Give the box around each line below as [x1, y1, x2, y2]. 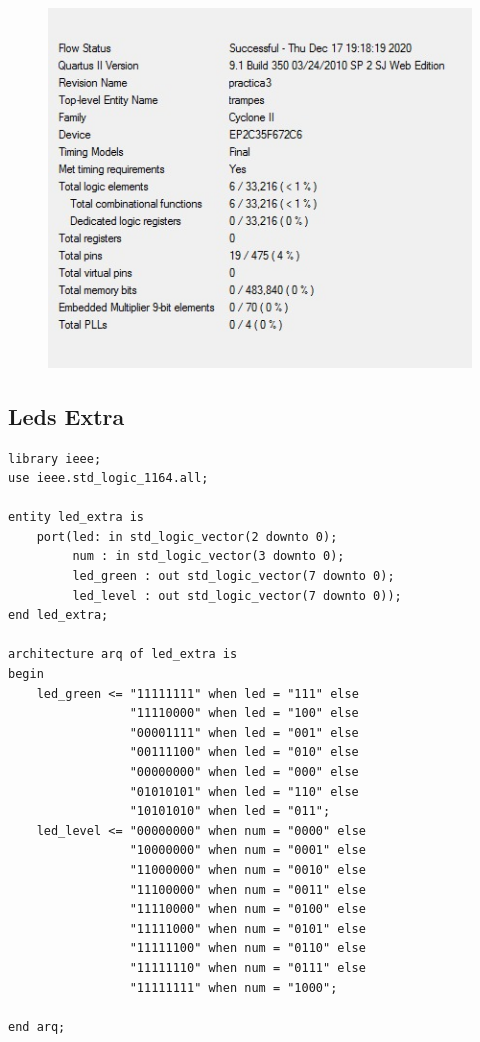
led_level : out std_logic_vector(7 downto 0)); [72, 588, 402, 603]
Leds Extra [8, 400, 125, 431]
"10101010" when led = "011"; [129, 804, 331, 819]
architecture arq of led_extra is [8, 647, 238, 662]
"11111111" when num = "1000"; [129, 980, 338, 995]
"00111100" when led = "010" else [129, 745, 359, 760]
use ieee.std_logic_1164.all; [8, 471, 209, 486]
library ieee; [8, 451, 102, 466]
